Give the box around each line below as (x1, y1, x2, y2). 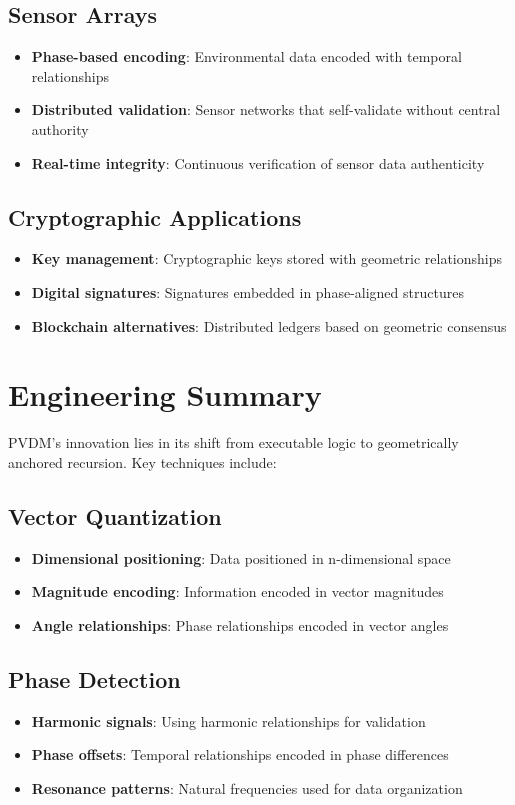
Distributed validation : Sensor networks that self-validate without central (31, 99, 501, 120)
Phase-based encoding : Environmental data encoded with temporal (31, 46, 462, 67)
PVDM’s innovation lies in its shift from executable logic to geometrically (8, 432, 459, 453)
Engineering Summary (8, 374, 322, 415)
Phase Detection (8, 663, 181, 694)
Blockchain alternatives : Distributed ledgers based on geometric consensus (31, 315, 507, 336)
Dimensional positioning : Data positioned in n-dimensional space (31, 547, 451, 568)
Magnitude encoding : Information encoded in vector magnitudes (31, 581, 444, 602)
